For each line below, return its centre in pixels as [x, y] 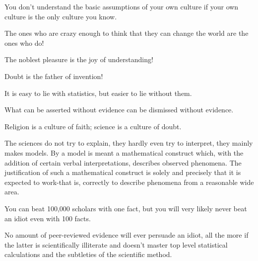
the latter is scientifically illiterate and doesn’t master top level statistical [116, 244]
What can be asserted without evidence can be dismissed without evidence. [119, 110]
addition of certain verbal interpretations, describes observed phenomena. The [123, 162]
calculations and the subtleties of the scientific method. [88, 254]
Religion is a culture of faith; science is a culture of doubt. [93, 126]
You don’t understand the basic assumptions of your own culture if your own [122, 6]
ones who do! [24, 43]
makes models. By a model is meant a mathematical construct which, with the [124, 152]
